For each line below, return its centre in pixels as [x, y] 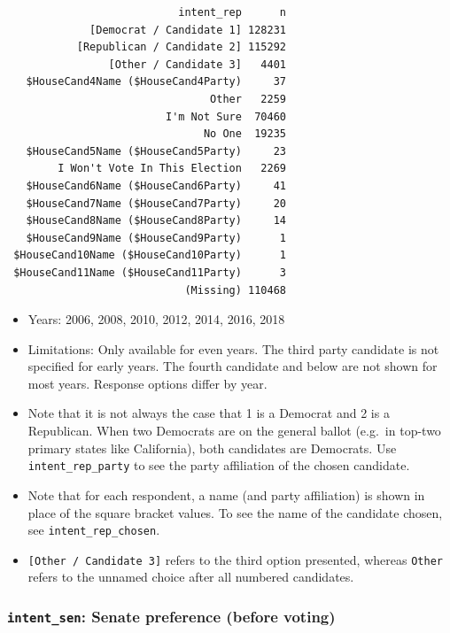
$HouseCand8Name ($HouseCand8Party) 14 [156, 221]
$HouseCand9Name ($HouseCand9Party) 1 [156, 238]
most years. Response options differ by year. [147, 383]
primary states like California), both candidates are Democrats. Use [212, 448]
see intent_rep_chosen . [94, 530]
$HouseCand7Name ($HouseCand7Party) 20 [156, 203]
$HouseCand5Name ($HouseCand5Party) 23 [156, 151]
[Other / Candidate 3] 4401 [197, 64]
